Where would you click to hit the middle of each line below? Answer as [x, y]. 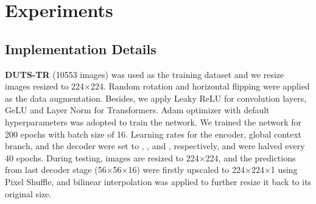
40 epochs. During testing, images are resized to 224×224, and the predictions [150, 157]
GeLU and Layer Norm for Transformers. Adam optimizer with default [137, 110]
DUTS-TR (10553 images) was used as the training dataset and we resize [145, 74]
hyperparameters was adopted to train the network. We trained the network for [153, 121]
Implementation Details [81, 48]
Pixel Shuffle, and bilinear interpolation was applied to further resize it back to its [158, 181]
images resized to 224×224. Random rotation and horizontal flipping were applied [157, 86]
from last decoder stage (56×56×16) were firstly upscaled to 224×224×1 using [151, 170]
